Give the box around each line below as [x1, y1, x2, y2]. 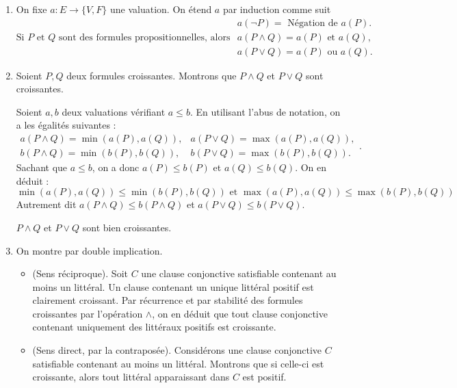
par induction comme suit [222, 2, 331, 16]
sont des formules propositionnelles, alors [58, 32, 231, 42]
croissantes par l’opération [32, 306, 143, 320]
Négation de [287, 18, 338, 28]
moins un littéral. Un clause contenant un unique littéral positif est [32, 279, 314, 294]
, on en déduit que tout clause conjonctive [152, 306, 328, 320]
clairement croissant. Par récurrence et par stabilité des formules [32, 293, 303, 307]
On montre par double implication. [16, 243, 163, 257]
